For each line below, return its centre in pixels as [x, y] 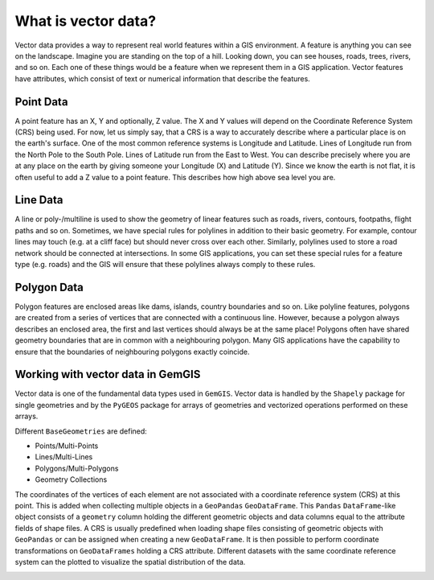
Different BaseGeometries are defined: [81, 431]
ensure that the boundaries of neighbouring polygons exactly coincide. [132, 352]
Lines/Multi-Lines [64, 457]
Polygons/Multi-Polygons [77, 468]
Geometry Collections [71, 479]
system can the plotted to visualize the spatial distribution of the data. [130, 561]
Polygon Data [49, 287]
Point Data [41, 102]
